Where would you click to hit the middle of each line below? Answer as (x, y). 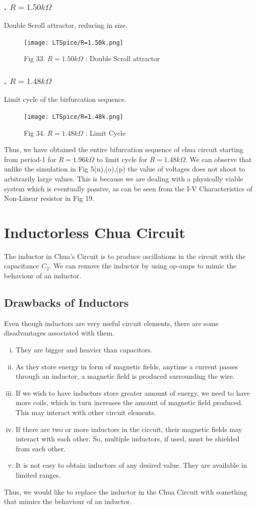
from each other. (41, 448)
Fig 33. (34, 58)
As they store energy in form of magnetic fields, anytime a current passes (127, 366)
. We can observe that (219, 159)
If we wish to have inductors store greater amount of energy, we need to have (133, 392)
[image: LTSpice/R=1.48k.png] (74, 117)
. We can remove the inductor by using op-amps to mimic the (143, 266)
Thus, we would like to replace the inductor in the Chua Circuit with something (126, 491)
